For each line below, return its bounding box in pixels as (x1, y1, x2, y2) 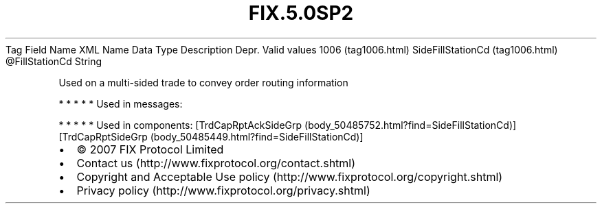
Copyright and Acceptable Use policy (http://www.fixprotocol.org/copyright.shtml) (76, 169, 503, 184)
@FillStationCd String (5, 55, 102, 67)
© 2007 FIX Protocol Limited (76, 142, 224, 156)
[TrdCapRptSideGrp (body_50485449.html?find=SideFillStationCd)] (58, 130, 364, 143)
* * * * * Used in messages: (58, 97, 183, 110)
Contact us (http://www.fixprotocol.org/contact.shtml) (76, 156, 356, 170)
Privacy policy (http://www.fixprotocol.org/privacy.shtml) (76, 183, 370, 197)
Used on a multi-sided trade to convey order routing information (58, 76, 348, 88)
